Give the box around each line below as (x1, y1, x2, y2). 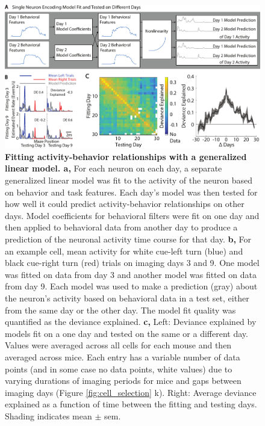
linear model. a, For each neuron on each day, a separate (5, 162, 222, 174)
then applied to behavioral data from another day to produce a (5, 221, 238, 233)
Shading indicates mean (5, 409, 92, 422)
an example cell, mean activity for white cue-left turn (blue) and (5, 244, 243, 257)
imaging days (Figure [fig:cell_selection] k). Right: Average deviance (5, 386, 257, 398)
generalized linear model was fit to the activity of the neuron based (5, 174, 252, 187)
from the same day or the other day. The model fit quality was (5, 303, 236, 316)
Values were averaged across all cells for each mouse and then (5, 339, 232, 351)
